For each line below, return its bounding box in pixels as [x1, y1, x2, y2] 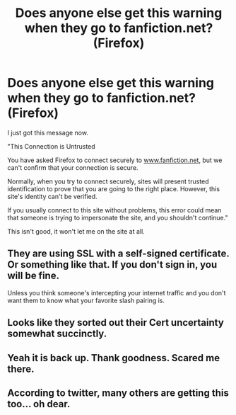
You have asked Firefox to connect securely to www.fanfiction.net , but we [7, 156, 223, 164]
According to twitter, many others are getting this [7, 387, 230, 399]
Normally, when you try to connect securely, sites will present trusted [7, 177, 210, 186]
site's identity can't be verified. [7, 192, 98, 200]
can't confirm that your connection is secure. [7, 163, 139, 171]
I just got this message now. [7, 128, 88, 137]
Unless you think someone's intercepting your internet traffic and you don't [7, 288, 226, 297]
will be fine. [7, 270, 60, 282]
